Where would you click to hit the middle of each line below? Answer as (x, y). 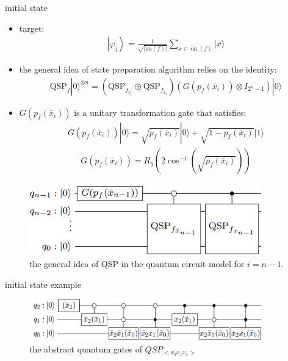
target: (32, 28)
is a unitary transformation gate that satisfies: (160, 112)
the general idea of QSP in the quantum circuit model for (137, 264)
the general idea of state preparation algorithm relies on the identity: (148, 69)
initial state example (43, 284)
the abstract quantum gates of (86, 348)
